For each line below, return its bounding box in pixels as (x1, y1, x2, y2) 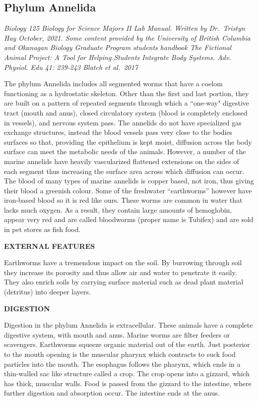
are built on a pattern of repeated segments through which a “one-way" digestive (4, 98, 250, 108)
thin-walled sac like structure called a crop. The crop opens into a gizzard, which (4, 368, 250, 379)
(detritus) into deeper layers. (4, 286, 91, 297)
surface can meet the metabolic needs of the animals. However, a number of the (4, 146, 246, 157)
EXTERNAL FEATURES (4, 240, 95, 251)
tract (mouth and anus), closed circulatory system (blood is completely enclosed (4, 107, 248, 117)
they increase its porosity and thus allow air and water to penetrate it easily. (4, 267, 237, 277)
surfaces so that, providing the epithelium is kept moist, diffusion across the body (4, 136, 252, 147)
